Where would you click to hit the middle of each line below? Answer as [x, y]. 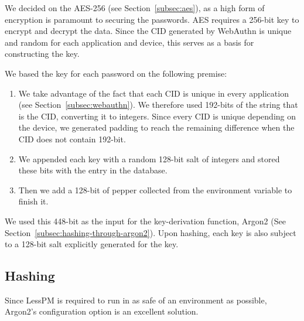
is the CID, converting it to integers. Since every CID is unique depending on [157, 116]
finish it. [33, 201]
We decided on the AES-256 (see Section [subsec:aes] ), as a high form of [135, 8]
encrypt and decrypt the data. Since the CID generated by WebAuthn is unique [148, 31]
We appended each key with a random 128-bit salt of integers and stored [149, 158]
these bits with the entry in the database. [93, 170]
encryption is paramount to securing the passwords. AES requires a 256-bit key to [152, 19]
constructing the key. [42, 54]
